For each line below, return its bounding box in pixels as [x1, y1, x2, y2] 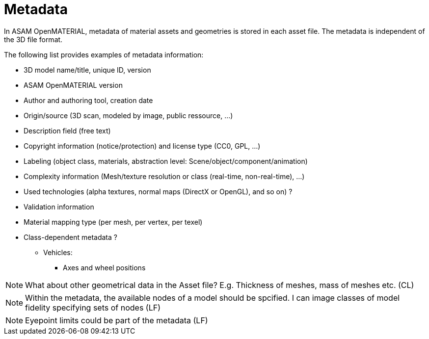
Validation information [24, 202, 94, 211]
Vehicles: [43, 248, 73, 257]
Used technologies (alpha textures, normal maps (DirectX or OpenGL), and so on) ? [24, 187, 293, 196]
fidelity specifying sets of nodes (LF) [25, 302, 161, 313]
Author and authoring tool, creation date [24, 96, 153, 104]
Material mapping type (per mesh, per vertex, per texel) [24, 217, 203, 226]
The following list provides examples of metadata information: [4, 50, 204, 59]
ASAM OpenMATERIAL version [24, 80, 123, 89]
